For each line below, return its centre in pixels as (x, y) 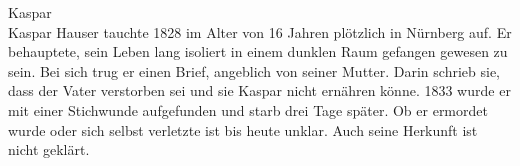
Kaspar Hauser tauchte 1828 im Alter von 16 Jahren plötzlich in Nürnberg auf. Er (260, 31)
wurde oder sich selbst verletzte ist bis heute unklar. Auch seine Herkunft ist (243, 129)
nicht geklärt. (49, 149)
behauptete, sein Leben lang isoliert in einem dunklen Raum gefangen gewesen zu (258, 51)
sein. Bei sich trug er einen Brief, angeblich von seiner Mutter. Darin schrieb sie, (254, 70)
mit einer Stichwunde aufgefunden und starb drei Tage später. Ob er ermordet (248, 109)
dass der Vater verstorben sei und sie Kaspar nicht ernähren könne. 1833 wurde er (259, 90)
